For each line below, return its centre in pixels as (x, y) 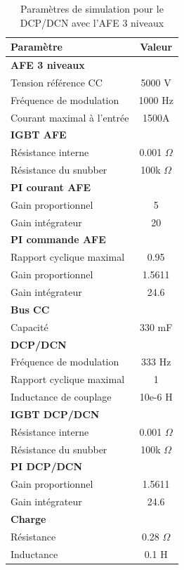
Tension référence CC (57, 82)
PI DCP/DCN (47, 466)
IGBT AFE (39, 135)
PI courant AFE (51, 187)
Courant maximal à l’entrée (70, 117)
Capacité (29, 326)
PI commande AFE (58, 239)
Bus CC (30, 309)
